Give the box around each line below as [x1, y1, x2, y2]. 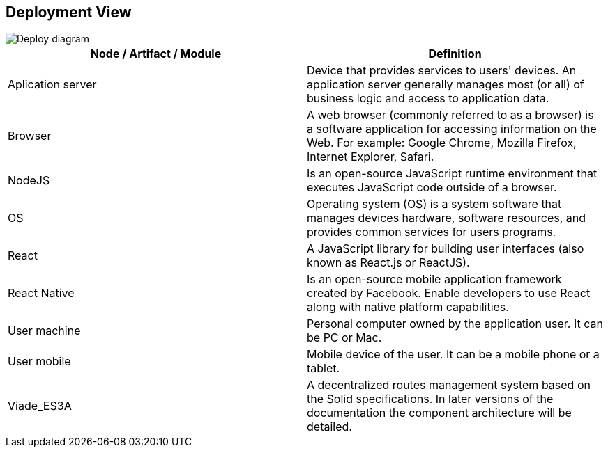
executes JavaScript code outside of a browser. [307, 180, 557, 195]
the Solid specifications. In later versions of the [307, 392, 554, 406]
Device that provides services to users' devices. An [307, 63, 577, 78]
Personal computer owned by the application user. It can [307, 317, 603, 331]
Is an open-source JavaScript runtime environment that [307, 166, 598, 181]
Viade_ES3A [8, 399, 72, 413]
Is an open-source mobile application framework [307, 272, 562, 287]
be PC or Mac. [307, 331, 382, 345]
